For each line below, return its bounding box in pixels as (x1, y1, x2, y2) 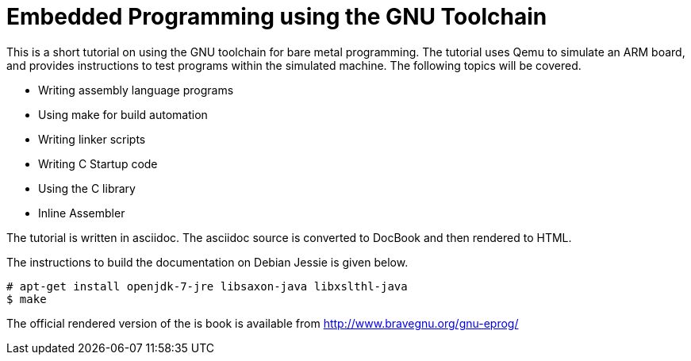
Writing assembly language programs (38, 83, 234, 97)
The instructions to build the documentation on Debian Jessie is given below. (6, 255, 409, 269)
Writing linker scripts (38, 132, 146, 146)
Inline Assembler (38, 205, 125, 220)
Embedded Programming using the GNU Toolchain (6, 3, 547, 30)
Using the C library (38, 181, 136, 195)
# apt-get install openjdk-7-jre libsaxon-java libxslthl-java (6, 279, 408, 293)
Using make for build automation (38, 107, 208, 121)
